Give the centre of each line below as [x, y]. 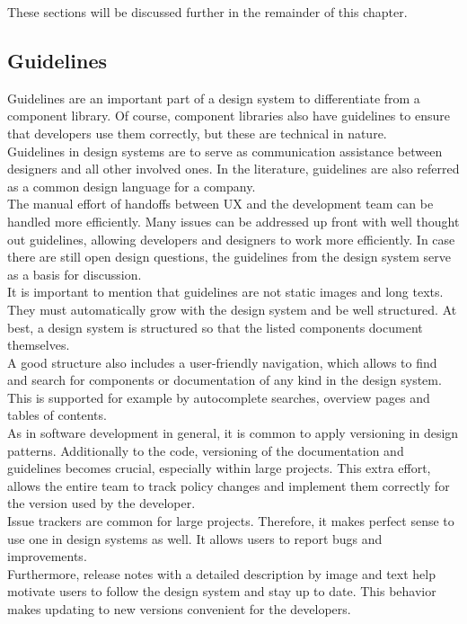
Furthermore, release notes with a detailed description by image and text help [222, 573]
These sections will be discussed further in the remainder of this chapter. [207, 12]
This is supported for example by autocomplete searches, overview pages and [219, 397]
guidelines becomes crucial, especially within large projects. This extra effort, [219, 468]
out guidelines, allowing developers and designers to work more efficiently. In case [231, 239]
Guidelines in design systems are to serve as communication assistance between [225, 151]
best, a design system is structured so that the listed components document [215, 327]
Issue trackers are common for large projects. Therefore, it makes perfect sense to [231, 521]
